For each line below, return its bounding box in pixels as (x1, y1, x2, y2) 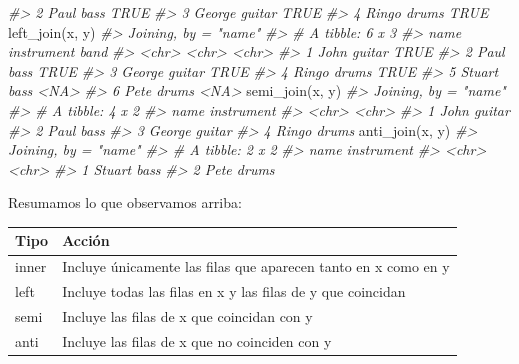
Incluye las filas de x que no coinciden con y (62, 330, 332, 351)
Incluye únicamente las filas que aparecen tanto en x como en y (62, 256, 450, 277)
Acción (62, 230, 110, 251)
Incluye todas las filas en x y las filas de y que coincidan (62, 281, 406, 302)
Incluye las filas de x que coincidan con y (62, 305, 313, 326)
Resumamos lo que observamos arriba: (8, 192, 242, 213)
